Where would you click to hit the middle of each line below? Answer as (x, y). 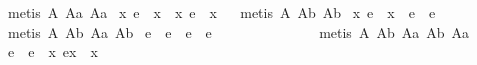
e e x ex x (52, 51)
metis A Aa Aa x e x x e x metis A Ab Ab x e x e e (221, 12)
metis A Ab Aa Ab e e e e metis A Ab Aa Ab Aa (238, 31)
